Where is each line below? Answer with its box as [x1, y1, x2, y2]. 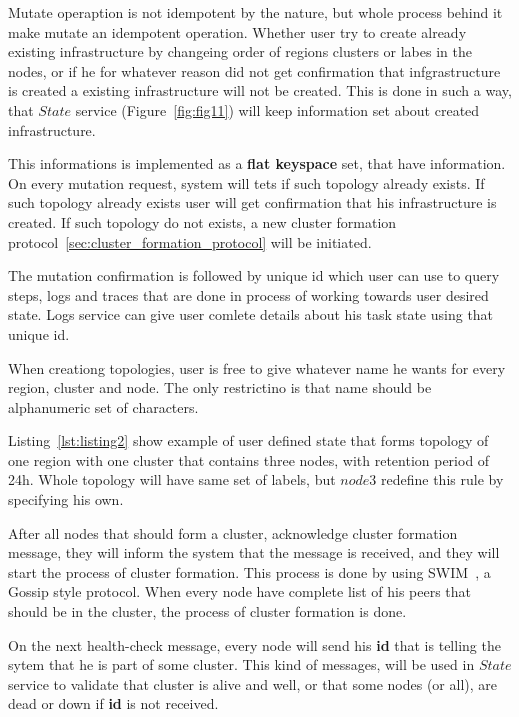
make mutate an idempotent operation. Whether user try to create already [8, 21, 467, 42]
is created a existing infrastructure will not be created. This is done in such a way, [8, 80, 512, 101]
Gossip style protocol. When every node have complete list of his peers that [8, 581, 472, 602]
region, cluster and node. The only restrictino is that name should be [8, 377, 432, 398]
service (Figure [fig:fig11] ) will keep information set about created [75, 99, 480, 120]
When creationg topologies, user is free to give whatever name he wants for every [8, 357, 506, 378]
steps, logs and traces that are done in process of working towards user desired [8, 284, 489, 305]
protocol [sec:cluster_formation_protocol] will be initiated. [8, 231, 372, 252]
